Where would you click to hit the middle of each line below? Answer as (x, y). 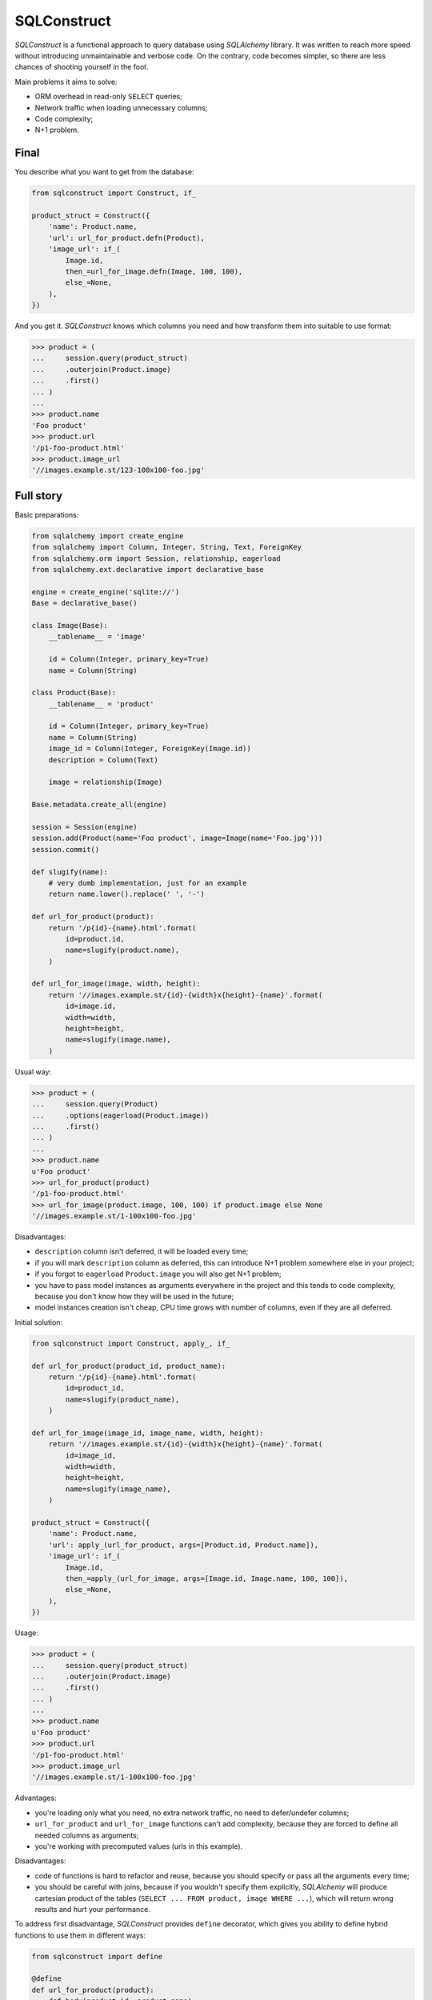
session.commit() (66, 849)
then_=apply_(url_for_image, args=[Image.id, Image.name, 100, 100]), (206, 1578)
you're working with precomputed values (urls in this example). (139, 1846)
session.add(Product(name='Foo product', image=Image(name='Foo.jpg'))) (177, 838)
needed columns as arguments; (87, 1835)
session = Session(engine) (84, 827)
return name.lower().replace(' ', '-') (127, 894)
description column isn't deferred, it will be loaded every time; (142, 1251)
